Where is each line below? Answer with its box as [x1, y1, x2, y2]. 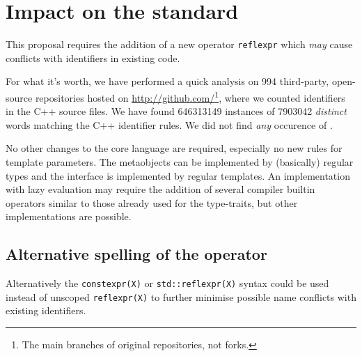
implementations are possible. [6, 209, 132, 224]
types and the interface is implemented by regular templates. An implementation [6, 168, 350, 183]
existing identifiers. [6, 303, 86, 318]
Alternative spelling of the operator [6, 243, 267, 265]
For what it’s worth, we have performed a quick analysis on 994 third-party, [6, 74, 329, 88]
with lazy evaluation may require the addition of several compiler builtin [6, 182, 315, 196]
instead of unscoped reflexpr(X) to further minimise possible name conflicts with [6, 289, 356, 304]
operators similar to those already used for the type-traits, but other [6, 195, 298, 210]
